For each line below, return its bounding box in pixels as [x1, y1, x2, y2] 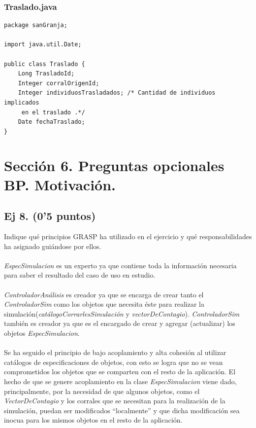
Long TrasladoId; [18, 70, 75, 77]
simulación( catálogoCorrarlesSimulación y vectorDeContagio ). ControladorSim [4, 308, 240, 319]
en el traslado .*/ [21, 108, 85, 116]
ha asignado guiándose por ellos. [4, 241, 101, 251]
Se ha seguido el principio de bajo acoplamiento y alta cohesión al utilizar [4, 347, 226, 357]
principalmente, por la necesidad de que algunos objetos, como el [4, 386, 200, 396]
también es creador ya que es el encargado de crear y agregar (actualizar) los [4, 318, 235, 328]
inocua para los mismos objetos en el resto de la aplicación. [4, 415, 183, 425]
